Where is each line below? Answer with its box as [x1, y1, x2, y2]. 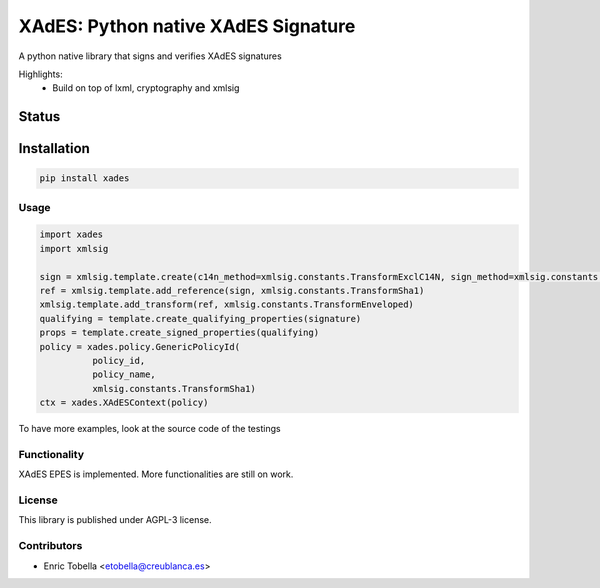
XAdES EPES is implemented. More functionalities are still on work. [18, 468, 294, 480]
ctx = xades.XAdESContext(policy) [39, 397, 209, 409]
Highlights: [18, 68, 64, 80]
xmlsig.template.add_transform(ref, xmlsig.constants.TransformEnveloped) [39, 299, 415, 310]
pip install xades [39, 173, 130, 184]
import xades [39, 229, 104, 240]
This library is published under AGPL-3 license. [18, 514, 212, 526]
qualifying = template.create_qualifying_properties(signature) [39, 313, 362, 324]
